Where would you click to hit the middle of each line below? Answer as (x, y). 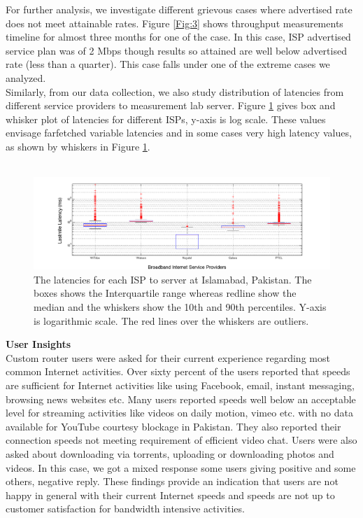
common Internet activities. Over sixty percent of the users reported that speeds (178, 371)
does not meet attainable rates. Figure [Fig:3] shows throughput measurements (175, 23)
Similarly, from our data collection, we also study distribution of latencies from (175, 91)
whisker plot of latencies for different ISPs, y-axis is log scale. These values (166, 119)
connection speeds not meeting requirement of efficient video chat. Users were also (181, 440)
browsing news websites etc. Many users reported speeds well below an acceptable (181, 399)
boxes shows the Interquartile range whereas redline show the (165, 293)
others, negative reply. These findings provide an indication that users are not (172, 481)
